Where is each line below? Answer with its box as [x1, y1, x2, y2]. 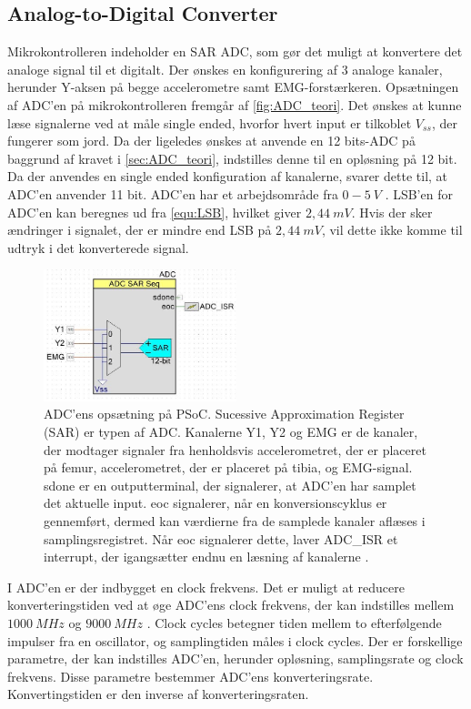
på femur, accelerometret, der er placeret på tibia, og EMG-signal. [44, 458, 413, 477]
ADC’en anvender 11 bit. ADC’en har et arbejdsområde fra [7, 184, 338, 203]
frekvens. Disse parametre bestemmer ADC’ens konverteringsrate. [7, 666, 374, 685]
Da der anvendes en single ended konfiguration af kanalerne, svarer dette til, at [7, 167, 448, 186]
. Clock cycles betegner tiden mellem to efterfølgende [146, 613, 442, 632]
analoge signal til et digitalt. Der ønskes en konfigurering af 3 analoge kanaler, [7, 59, 443, 78]
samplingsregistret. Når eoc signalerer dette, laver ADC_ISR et [44, 529, 398, 548]
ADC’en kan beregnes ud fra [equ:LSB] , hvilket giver [7, 202, 302, 221]
